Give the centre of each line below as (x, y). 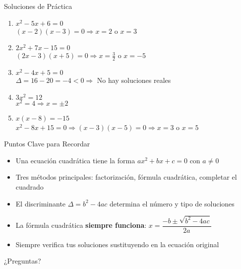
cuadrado (30, 187)
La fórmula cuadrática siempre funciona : (81, 225)
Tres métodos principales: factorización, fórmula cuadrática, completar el (126, 177)
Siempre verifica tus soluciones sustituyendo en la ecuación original (117, 244)
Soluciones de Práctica (38, 6)
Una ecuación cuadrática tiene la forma (75, 160)
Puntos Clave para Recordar (47, 144)
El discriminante (41, 203)
